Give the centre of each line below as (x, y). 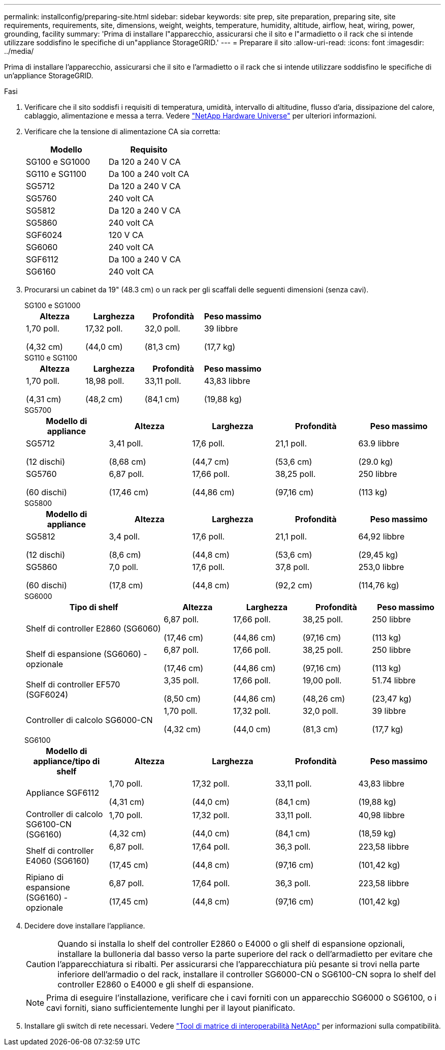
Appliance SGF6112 (63, 793)
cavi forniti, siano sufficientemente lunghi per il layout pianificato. (171, 1008)
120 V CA (126, 235)
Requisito (149, 149)
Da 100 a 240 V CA (145, 259)
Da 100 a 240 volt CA (149, 174)
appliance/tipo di (67, 761)
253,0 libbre (381, 567)
